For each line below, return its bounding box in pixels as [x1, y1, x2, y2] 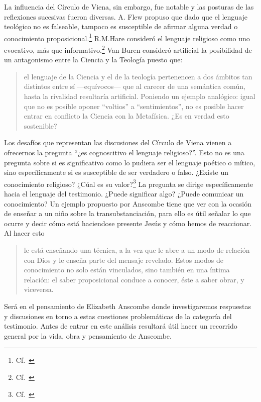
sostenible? [24, 120, 57, 131]
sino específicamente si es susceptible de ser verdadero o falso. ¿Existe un [4, 167, 228, 177]
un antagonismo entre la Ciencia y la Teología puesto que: [4, 54, 183, 65]
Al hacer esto [4, 228, 45, 238]
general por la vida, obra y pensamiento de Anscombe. [4, 330, 172, 341]
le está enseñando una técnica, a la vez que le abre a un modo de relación [24, 245, 250, 255]
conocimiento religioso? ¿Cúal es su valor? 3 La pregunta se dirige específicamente [4, 177, 253, 189]
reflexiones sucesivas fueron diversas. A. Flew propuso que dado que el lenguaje [4, 11, 248, 22]
